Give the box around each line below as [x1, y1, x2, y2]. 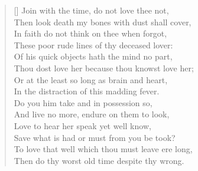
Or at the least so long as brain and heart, [14, 73, 168, 85]
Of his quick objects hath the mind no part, [14, 50, 173, 63]
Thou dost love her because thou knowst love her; [14, 61, 194, 74]
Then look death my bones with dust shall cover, [14, 15, 191, 28]
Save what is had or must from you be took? [14, 131, 176, 143]
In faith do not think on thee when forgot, [14, 27, 167, 40]
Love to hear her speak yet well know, [14, 119, 151, 131]
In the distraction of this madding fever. [14, 85, 160, 97]
